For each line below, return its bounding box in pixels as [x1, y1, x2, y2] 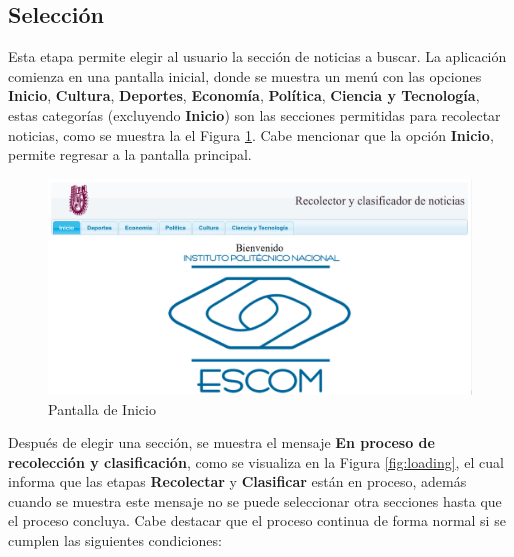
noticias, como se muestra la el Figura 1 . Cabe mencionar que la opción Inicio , [8, 124, 494, 145]
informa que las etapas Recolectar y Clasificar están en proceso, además [8, 471, 467, 492]
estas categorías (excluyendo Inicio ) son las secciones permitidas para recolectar [8, 104, 501, 125]
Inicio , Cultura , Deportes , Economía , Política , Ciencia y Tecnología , [8, 85, 480, 106]
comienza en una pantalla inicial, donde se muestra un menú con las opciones [8, 65, 482, 86]
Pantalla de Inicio [48, 398, 156, 419]
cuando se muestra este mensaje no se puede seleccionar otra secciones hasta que [8, 490, 502, 511]
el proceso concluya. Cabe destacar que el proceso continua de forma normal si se [8, 510, 506, 531]
